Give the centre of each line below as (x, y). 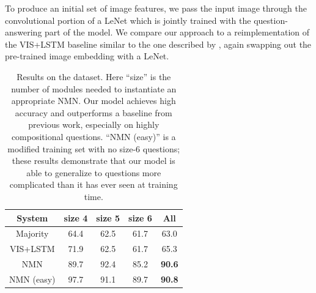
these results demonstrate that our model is (94, 161)
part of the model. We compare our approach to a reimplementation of (177, 32)
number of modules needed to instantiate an (94, 88)
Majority (32, 233)
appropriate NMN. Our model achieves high (94, 101)
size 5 (108, 217)
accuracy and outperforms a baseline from (94, 112)
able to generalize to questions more (94, 172)
